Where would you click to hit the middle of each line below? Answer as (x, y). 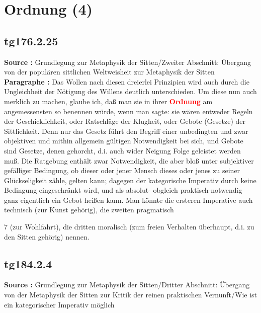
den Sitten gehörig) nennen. (47, 236)
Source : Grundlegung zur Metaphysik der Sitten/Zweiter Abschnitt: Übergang (128, 62)
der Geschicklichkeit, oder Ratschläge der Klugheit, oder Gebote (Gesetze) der (125, 121)
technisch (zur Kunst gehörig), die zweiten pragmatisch (89, 210)
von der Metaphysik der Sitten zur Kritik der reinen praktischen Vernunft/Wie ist (131, 295)
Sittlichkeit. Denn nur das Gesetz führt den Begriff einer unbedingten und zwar (126, 131)
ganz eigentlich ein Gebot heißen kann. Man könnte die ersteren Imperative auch (128, 200)
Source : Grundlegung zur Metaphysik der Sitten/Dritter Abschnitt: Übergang (127, 285)
